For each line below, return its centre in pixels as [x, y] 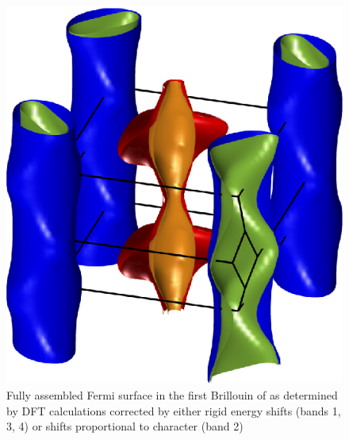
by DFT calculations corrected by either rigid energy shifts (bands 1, [174, 410]
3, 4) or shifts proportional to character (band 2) [125, 426]
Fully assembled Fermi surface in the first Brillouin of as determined [172, 394]
